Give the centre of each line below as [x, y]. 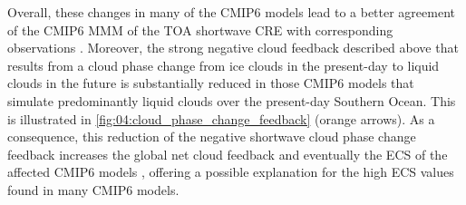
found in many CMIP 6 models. [93, 189]
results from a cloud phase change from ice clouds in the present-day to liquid [223, 65]
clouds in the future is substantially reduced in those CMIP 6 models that [211, 83]
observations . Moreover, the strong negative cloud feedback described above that [233, 48]
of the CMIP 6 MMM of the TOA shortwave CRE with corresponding [200, 29]
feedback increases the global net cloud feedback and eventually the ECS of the [228, 154]
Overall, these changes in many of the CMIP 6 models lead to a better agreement [232, 12]
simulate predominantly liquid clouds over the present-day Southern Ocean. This [232, 100]
